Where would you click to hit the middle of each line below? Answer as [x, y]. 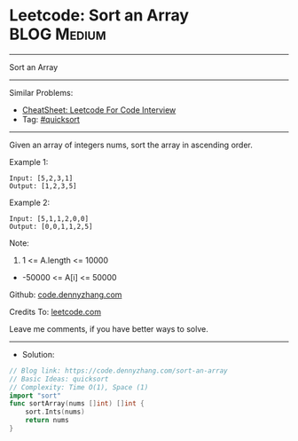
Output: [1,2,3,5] [43, 186]
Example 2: [30, 202]
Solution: [38, 354]
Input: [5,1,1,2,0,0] [49, 218]
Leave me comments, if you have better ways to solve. [109, 328]
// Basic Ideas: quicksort [59, 379]
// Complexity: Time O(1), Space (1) [79, 387]
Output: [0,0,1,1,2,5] [51, 226]
